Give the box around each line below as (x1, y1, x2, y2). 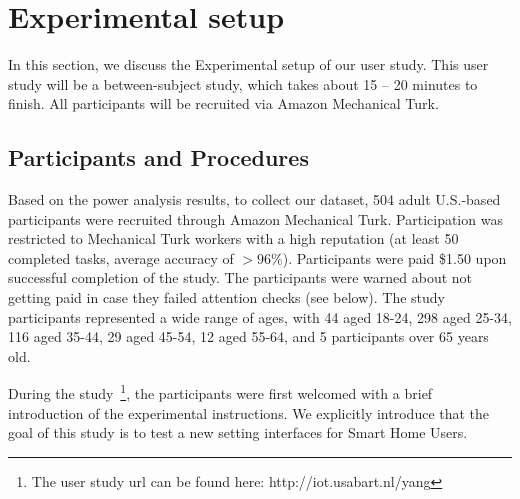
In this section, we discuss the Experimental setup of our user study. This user (8, 54, 489, 75)
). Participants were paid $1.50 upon (282, 247, 507, 268)
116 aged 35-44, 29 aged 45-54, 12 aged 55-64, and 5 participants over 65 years (8, 326, 489, 347)
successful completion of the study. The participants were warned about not (8, 267, 473, 288)
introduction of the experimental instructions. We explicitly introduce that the (8, 402, 490, 423)
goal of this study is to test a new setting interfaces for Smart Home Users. (8, 422, 468, 443)
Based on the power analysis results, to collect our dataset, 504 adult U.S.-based (8, 189, 501, 210)
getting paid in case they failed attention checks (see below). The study (8, 287, 445, 308)
